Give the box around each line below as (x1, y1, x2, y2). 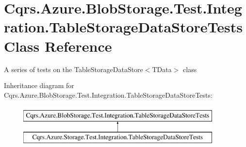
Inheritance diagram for (4, 80, 74, 90)
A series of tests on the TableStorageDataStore (4, 64, 143, 74)
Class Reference (4, 36, 112, 56)
